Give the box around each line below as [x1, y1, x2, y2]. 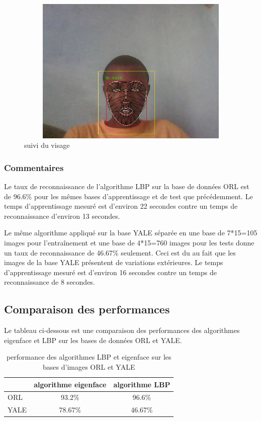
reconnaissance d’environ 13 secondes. [4, 210, 120, 221]
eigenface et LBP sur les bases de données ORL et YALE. [4, 334, 182, 345]
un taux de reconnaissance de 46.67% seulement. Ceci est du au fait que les [4, 247, 236, 258]
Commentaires [4, 161, 64, 174]
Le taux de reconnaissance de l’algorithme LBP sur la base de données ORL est [4, 181, 249, 192]
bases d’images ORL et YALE [43, 361, 135, 372]
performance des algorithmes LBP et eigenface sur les [6, 352, 171, 362]
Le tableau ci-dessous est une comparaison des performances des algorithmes [4, 325, 240, 335]
